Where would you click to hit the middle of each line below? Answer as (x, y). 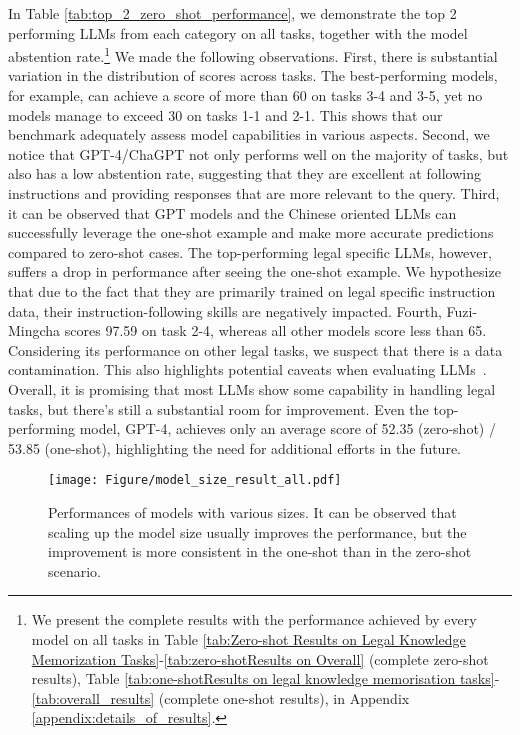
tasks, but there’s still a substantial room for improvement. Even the (218, 408)
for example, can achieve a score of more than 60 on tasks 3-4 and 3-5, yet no (245, 95)
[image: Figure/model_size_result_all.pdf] (195, 480)
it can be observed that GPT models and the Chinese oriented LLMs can (232, 212)
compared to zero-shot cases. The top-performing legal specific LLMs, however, (250, 251)
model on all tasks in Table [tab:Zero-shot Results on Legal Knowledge (248, 638)
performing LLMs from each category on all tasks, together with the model (238, 32)
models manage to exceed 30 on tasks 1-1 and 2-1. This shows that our (225, 114)
